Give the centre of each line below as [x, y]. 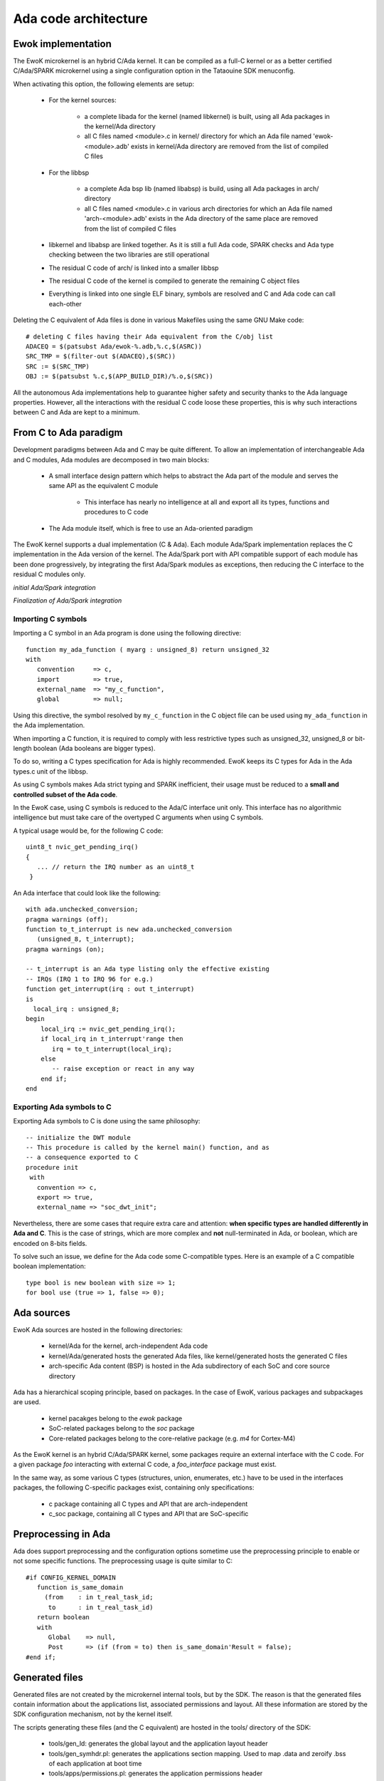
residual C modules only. [49, 574]
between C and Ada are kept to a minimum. [76, 412]
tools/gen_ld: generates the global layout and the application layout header [158, 1744]
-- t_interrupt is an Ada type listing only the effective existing [148, 969]
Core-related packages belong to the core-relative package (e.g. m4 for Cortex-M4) [172, 1438]
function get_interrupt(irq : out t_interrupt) [110, 989]
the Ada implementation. [49, 725]
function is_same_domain [80, 1587]
